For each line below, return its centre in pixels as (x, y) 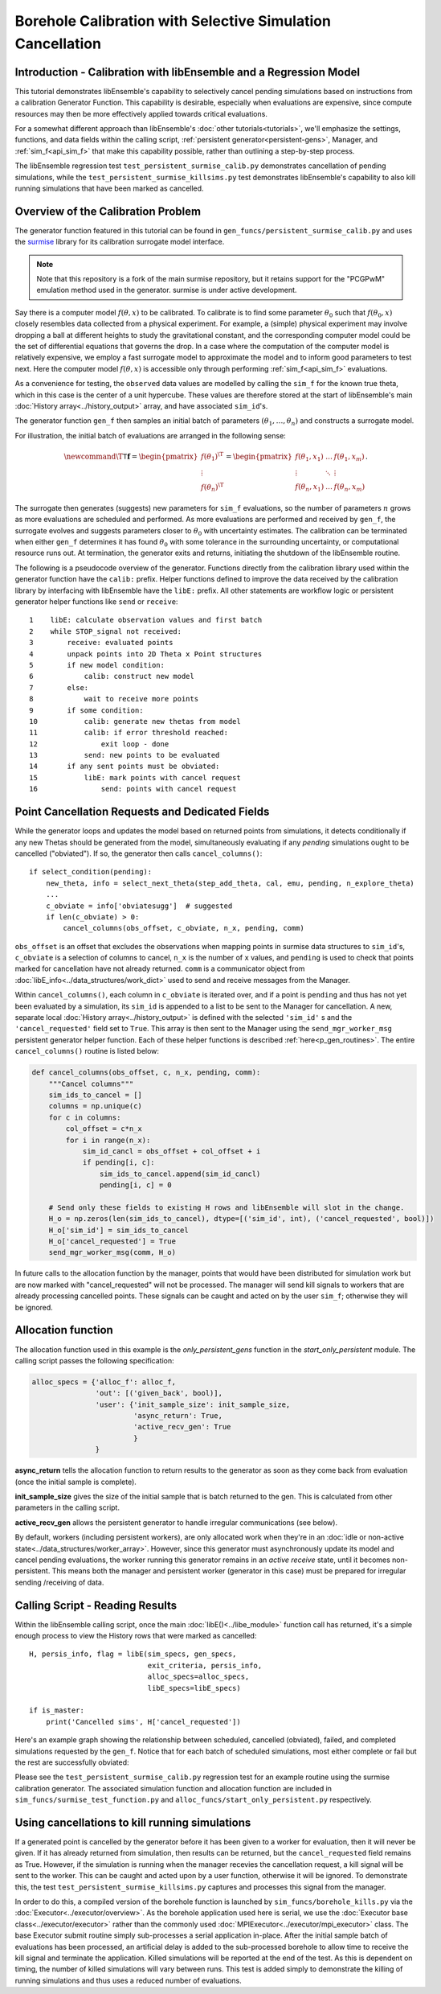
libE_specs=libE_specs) (194, 1688)
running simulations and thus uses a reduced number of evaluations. (129, 1980)
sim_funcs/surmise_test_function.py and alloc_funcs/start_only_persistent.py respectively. (194, 1800)
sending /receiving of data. (59, 1582)
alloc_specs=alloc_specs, (198, 1677)
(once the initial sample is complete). (76, 1482)
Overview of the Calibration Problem (108, 211)
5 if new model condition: (97, 665)
